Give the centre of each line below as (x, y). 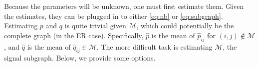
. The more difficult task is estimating (154, 46)
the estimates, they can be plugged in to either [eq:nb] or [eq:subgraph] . (114, 16)
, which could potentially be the (185, 26)
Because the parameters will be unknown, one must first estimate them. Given (124, 6)
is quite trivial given (95, 26)
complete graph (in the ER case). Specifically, (74, 35)
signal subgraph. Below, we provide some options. (80, 58)
